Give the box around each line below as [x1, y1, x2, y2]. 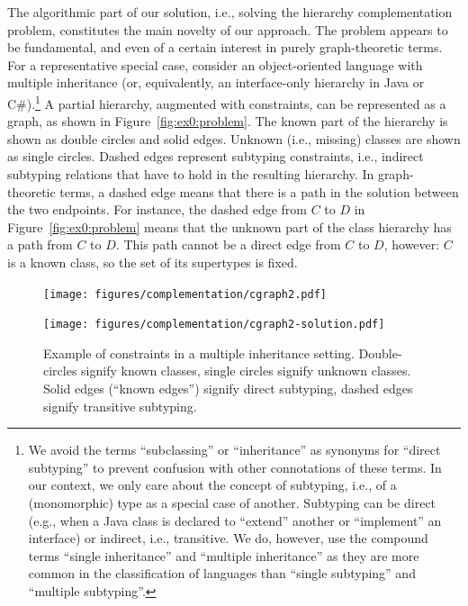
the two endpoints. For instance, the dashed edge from [7, 200, 308, 219]
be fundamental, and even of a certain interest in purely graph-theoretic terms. [7, 38, 443, 57]
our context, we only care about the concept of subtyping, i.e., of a [28, 475, 397, 494]
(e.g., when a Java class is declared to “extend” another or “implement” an [28, 511, 442, 529]
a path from [7, 235, 73, 254]
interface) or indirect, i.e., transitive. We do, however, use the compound [28, 529, 428, 547]
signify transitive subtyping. [43, 396, 197, 415]
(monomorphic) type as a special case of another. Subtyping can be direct [28, 493, 436, 512]
